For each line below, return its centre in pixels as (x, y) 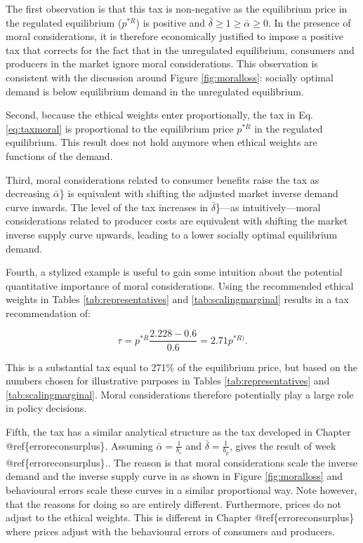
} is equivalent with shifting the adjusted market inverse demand (199, 193)
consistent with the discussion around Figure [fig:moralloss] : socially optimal (170, 77)
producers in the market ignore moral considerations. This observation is (162, 63)
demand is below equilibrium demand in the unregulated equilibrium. (155, 91)
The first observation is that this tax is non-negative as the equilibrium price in (177, 8)
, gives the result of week (283, 445)
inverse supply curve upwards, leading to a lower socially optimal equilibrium (172, 234)
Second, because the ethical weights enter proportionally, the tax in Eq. (159, 115)
